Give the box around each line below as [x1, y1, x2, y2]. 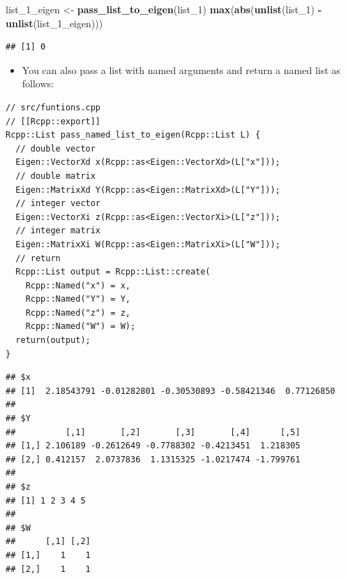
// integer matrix [15, 226, 101, 236]
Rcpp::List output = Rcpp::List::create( [15, 267, 211, 277]
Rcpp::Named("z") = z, [25, 307, 130, 318]
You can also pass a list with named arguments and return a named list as [22, 62, 340, 77]
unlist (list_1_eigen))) [6, 15, 103, 30]
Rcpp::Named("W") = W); [25, 321, 136, 332]
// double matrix [15, 170, 96, 181]
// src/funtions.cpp [6, 102, 101, 112]
